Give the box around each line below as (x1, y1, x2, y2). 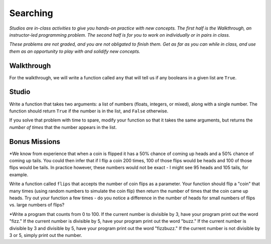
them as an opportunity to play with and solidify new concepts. (9, 48, 141, 54)
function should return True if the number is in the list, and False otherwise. (9, 108, 169, 114)
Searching (9, 8, 53, 19)
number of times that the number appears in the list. (9, 124, 117, 130)
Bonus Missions (9, 137, 60, 146)
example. (9, 171, 29, 178)
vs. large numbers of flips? (9, 202, 65, 208)
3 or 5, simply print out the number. (9, 232, 82, 238)
